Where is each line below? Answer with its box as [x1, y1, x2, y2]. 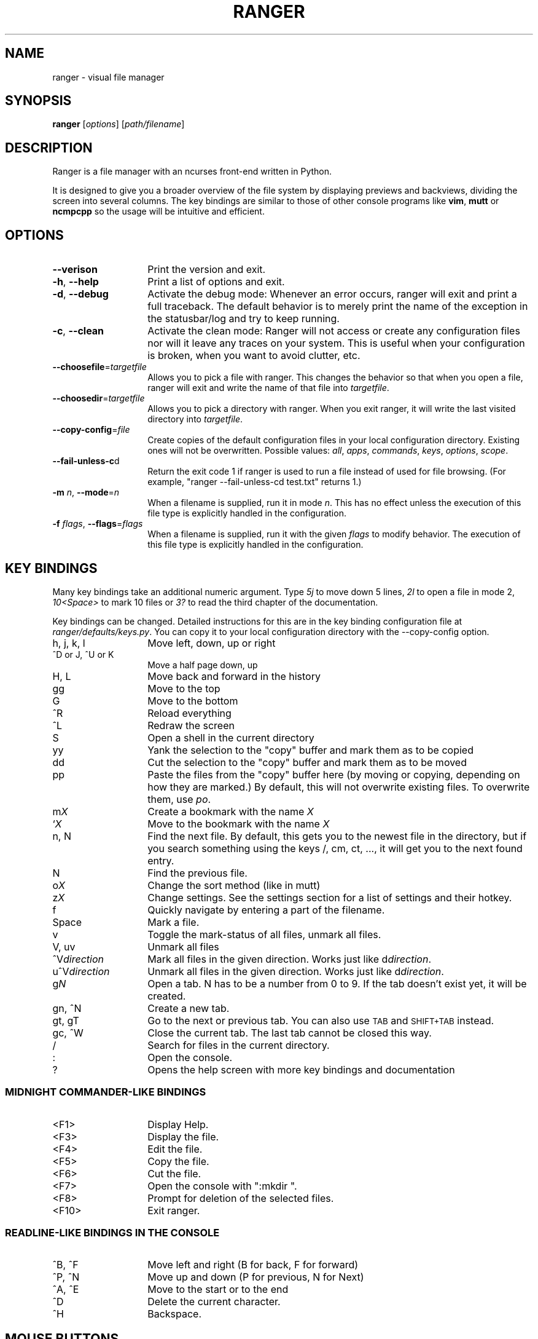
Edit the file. [147, 1142, 203, 1155]
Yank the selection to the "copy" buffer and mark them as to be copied [147, 743, 474, 756]
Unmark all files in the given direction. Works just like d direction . [147, 965, 444, 978]
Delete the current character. [147, 1295, 281, 1308]
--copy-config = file [52, 424, 130, 435]
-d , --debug [52, 288, 109, 301]
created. [147, 989, 186, 1002]
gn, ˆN [52, 1001, 82, 1014]
